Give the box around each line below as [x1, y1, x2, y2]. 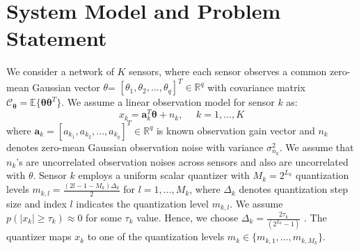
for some [86, 210, 122, 224]
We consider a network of [6, 64, 114, 79]
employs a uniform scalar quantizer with [78, 168, 250, 182]
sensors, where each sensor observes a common [129, 64, 327, 79]
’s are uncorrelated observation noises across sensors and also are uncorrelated [16, 154, 349, 169]
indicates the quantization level [76, 196, 209, 210]
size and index [6, 196, 67, 210]
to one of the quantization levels [87, 229, 225, 244]
